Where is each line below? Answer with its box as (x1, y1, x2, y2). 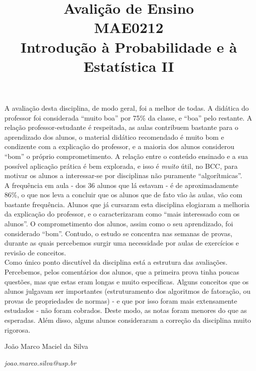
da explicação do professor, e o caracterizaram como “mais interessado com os (4, 209, 240, 219)
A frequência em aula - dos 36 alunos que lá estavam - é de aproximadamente (4, 180, 239, 190)
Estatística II (83, 56, 174, 76)
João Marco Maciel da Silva (4, 341, 88, 351)
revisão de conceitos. (4, 247, 67, 257)
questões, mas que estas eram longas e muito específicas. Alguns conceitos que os (4, 276, 249, 286)
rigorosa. (4, 324, 31, 335)
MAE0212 (94, 17, 164, 37)
